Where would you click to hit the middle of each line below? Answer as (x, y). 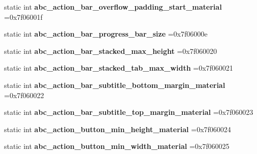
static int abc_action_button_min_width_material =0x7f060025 (117, 146)
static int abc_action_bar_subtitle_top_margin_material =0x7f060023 (129, 112)
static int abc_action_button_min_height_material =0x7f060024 (118, 129)
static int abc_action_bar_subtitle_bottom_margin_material (115, 85)
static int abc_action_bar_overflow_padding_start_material (113, 7)
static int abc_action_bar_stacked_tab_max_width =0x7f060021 (119, 68)
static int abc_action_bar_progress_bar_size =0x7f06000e (106, 34)
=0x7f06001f (23, 17)
